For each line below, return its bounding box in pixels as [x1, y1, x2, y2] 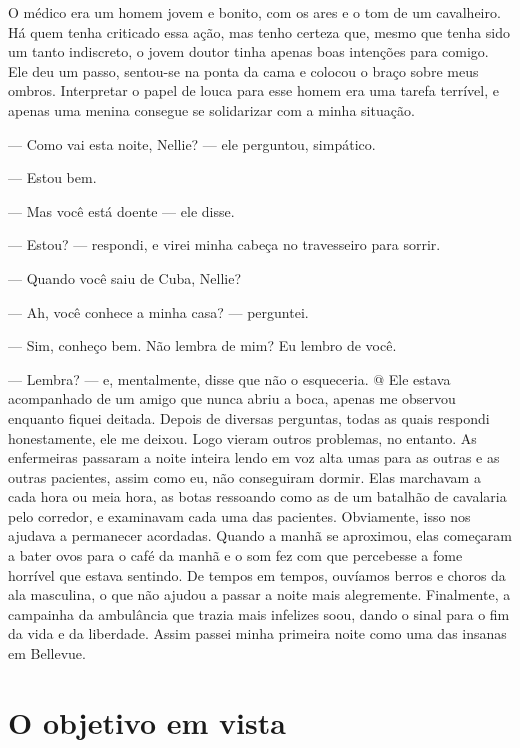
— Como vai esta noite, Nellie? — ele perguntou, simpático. [8, 133, 376, 154]
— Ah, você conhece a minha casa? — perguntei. [8, 301, 309, 322]
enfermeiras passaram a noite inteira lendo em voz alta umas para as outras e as [8, 447, 500, 468]
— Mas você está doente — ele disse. [8, 200, 235, 221]
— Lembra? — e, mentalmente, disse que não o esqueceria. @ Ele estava [8, 368, 451, 389]
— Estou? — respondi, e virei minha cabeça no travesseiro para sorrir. [8, 234, 441, 255]
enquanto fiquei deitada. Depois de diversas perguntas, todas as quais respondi [8, 407, 490, 428]
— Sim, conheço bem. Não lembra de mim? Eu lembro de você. [8, 335, 397, 356]
